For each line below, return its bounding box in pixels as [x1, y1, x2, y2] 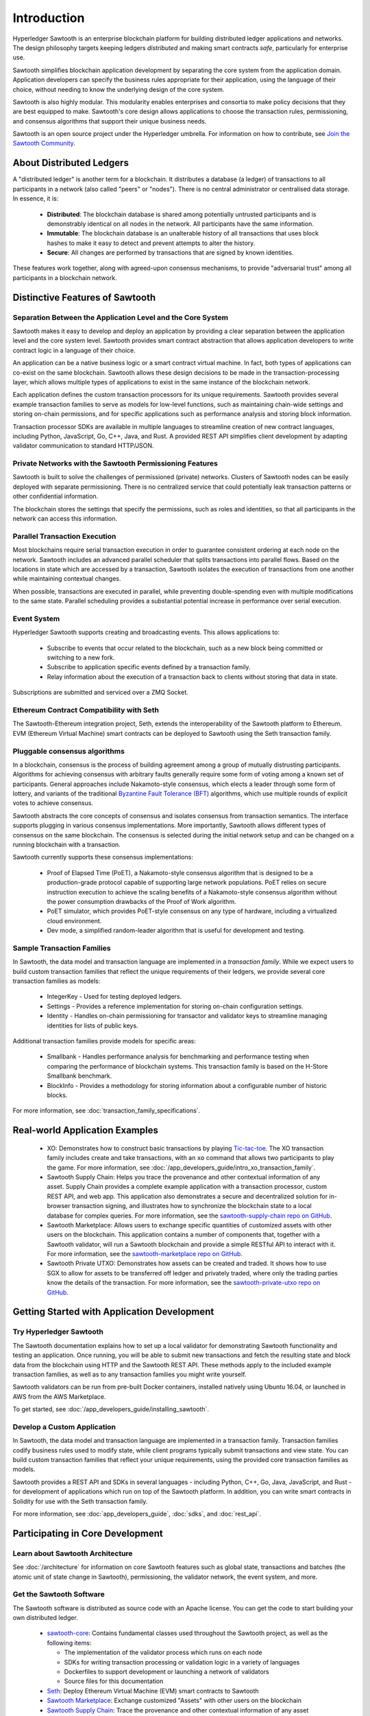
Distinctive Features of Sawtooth [12, 292, 156, 303]
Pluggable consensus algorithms [12, 746, 125, 756]
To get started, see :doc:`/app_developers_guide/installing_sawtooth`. [12, 1405, 209, 1413]
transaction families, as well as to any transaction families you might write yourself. [12, 1370, 247, 1378]
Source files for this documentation [64, 1677, 164, 1685]
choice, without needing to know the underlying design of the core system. [12, 85, 225, 93]
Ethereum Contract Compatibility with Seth [12, 705, 159, 715]
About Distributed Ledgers [12, 157, 129, 169]
